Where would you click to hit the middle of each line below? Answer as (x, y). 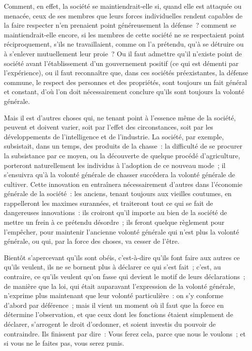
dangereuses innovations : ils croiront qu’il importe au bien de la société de (116, 212)
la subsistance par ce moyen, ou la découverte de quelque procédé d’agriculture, (122, 155)
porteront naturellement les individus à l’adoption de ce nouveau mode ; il (115, 165)
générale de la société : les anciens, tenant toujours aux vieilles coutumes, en (118, 193)
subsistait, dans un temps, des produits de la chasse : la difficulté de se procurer (123, 146)
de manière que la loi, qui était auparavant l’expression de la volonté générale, (120, 286)
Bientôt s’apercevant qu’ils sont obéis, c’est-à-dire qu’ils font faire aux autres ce (122, 257)
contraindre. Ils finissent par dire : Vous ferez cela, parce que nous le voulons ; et (125, 333)
